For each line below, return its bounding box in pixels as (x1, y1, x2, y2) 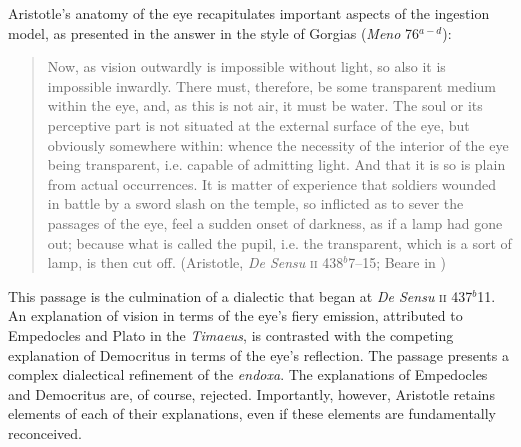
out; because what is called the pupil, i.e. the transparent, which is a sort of (47, 232, 512, 253)
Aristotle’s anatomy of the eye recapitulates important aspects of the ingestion (8, 3, 490, 23)
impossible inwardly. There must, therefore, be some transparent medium (47, 75, 497, 96)
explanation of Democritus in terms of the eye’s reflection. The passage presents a (8, 344, 509, 365)
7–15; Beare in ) (348, 252, 446, 273)
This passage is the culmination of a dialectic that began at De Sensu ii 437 (8, 285, 473, 306)
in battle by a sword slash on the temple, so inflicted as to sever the (47, 193, 464, 214)
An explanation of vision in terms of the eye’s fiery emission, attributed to (8, 305, 463, 326)
